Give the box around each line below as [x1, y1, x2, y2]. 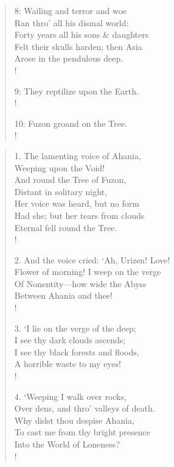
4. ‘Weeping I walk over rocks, [14, 390, 127, 402]
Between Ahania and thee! [14, 289, 113, 302]
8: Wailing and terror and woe [14, 4, 127, 16]
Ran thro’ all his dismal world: [14, 16, 129, 29]
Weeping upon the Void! [14, 161, 105, 174]
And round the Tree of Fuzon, [14, 173, 127, 186]
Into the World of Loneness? [14, 438, 120, 450]
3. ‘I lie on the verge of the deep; [14, 321, 136, 334]
